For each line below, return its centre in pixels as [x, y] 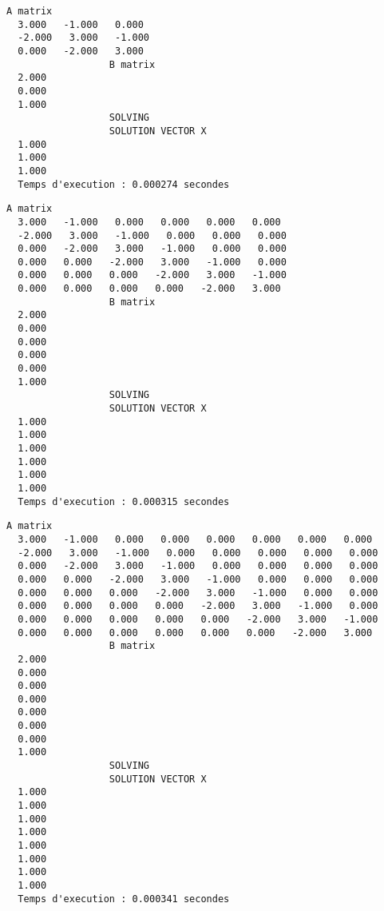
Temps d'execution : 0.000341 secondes [124, 899]
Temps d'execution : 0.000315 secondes [124, 501]
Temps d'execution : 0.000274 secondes [124, 184]
